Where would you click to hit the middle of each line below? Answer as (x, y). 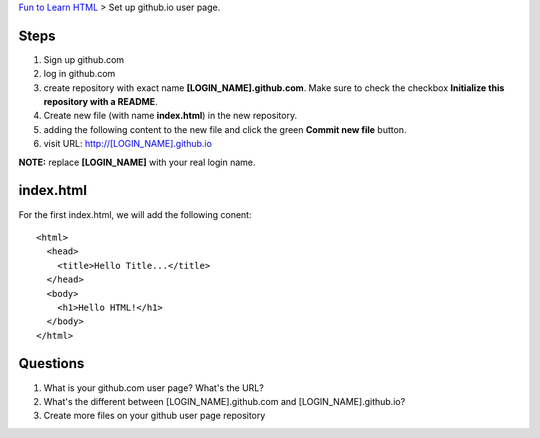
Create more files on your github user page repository (154, 416)
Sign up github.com (84, 59)
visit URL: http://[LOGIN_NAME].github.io (127, 144)
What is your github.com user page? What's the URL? (153, 387)
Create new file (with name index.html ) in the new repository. (170, 116)
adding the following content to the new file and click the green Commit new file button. (225, 129)
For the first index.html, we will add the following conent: (135, 214)
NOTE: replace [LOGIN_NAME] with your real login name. (137, 162)
